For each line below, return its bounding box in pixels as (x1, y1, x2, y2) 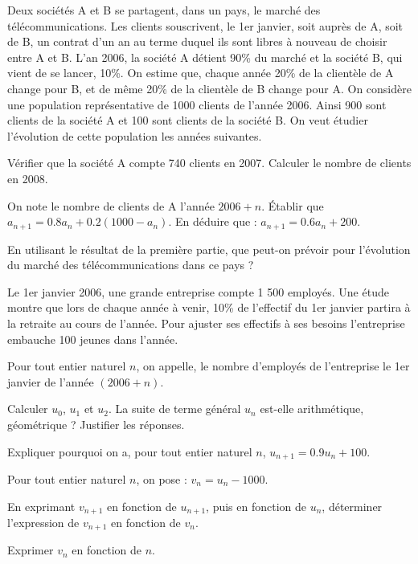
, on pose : (136, 470, 187, 487)
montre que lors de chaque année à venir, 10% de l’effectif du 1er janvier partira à (7, 299, 411, 316)
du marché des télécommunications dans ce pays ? (7, 256, 254, 273)
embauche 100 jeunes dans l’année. (7, 330, 178, 347)
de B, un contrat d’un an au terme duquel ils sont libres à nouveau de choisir (7, 33, 387, 50)
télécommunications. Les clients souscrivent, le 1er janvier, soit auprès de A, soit (7, 17, 404, 34)
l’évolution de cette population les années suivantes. (7, 127, 262, 144)
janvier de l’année (7, 373, 94, 390)
